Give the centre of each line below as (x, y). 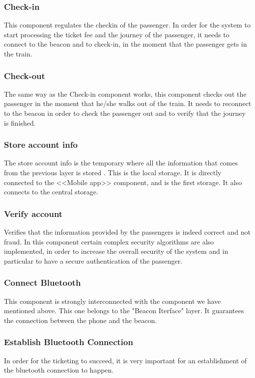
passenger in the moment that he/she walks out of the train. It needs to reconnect (128, 103)
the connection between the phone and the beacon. (81, 320)
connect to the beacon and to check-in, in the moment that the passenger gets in (126, 44)
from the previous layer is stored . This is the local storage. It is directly (113, 172)
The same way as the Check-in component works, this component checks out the (125, 94)
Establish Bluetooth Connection (69, 342)
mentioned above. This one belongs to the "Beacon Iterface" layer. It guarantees (124, 310)
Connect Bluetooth (42, 283)
